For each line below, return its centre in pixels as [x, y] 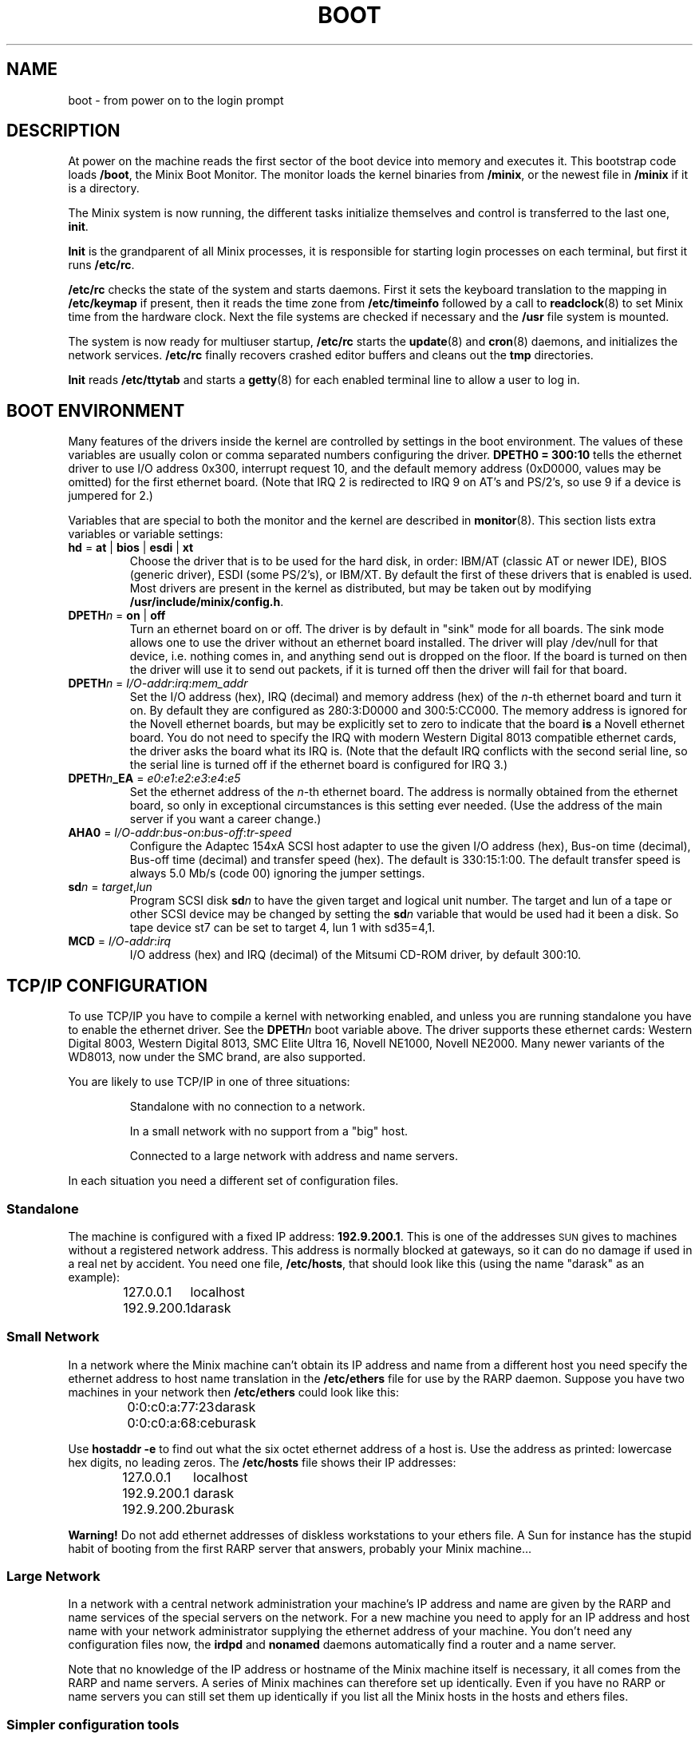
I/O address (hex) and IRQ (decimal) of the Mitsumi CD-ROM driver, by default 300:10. [355, 955]
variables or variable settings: [146, 534]
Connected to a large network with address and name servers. [294, 1156]
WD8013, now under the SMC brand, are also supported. [217, 1057]
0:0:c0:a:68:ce [171, 1422]
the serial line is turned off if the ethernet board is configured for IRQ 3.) [318, 765]
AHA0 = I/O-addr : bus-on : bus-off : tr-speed [180, 833]
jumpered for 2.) [111, 496]
